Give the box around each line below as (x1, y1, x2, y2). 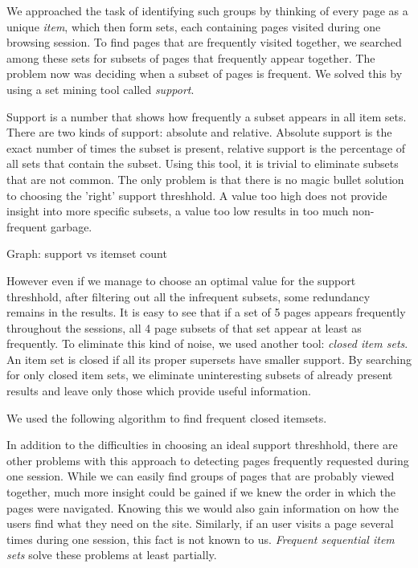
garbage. (50, 218, 92, 235)
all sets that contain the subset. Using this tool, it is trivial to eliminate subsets (6, 155, 399, 172)
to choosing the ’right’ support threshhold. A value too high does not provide (6, 186, 387, 203)
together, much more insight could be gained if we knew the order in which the (6, 484, 395, 501)
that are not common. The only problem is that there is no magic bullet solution (6, 170, 404, 187)
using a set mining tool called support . (6, 80, 195, 97)
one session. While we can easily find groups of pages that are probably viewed (6, 468, 395, 484)
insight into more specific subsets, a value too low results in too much (6, 202, 349, 219)
